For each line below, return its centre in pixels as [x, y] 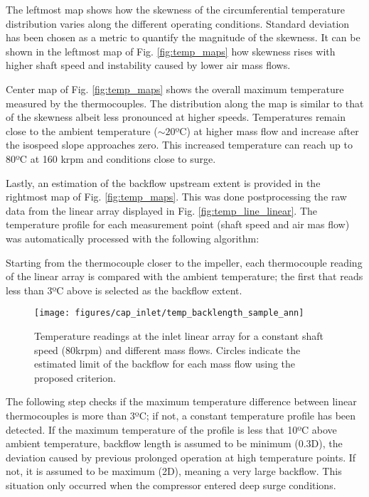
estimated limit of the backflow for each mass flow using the [165, 364]
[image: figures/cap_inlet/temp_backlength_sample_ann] [169, 313]
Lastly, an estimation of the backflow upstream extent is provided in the [163, 182]
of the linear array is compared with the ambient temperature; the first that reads [184, 276]
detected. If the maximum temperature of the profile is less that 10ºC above [171, 429]
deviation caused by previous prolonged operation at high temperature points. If [181, 457]
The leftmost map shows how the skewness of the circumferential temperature [175, 9]
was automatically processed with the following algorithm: [133, 238]
